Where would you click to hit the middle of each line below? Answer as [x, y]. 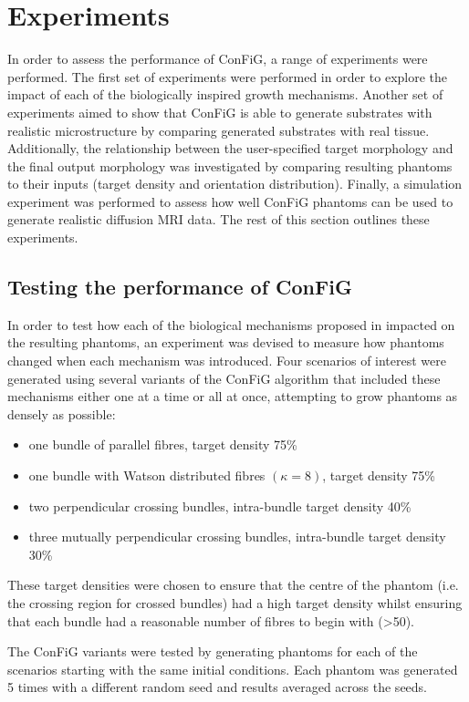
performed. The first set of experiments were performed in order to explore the [228, 76]
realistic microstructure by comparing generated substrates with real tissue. [219, 130]
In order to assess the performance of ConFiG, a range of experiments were [218, 59]
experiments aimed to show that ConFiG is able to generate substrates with [220, 112]
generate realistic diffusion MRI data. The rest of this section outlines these [219, 219]
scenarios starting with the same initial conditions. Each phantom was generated [233, 669]
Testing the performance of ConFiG [180, 287]
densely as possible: [62, 413]
